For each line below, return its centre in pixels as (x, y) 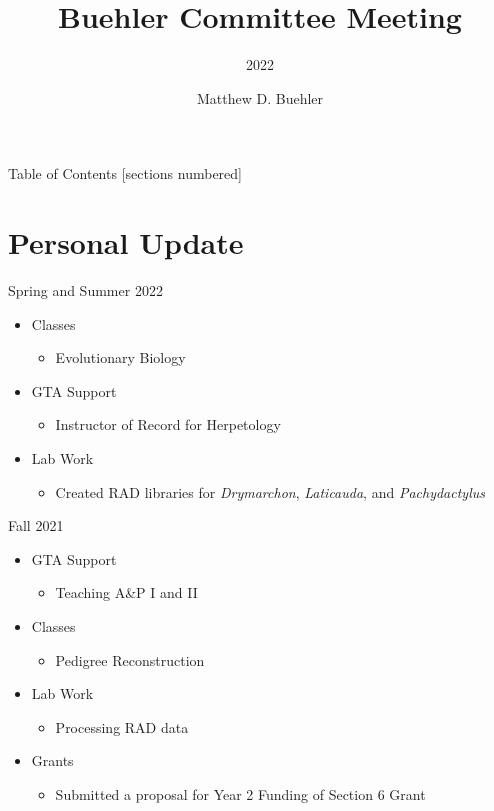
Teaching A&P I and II (126, 592)
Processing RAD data (122, 726)
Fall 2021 (36, 525)
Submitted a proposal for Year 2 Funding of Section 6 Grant (240, 793)
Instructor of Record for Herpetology (168, 424)
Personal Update (126, 242)
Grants (52, 760)
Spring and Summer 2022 (85, 290)
